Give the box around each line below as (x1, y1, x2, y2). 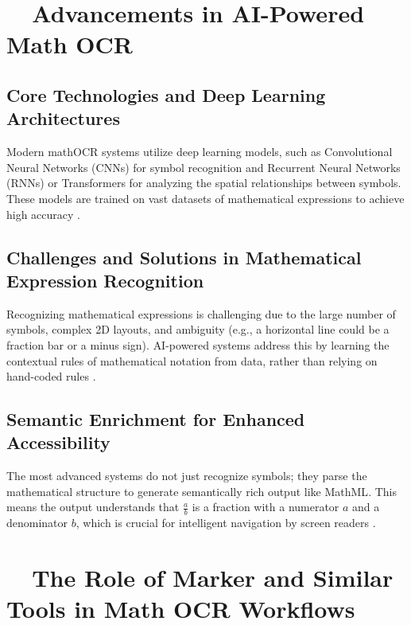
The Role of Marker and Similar (32, 561, 394, 594)
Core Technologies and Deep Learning (6, 82, 326, 107)
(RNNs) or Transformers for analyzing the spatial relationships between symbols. (6, 174, 401, 191)
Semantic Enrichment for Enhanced (6, 407, 305, 432)
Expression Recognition (6, 268, 204, 292)
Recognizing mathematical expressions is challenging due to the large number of (6, 305, 396, 322)
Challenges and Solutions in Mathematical (6, 244, 362, 269)
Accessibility (6, 430, 111, 455)
